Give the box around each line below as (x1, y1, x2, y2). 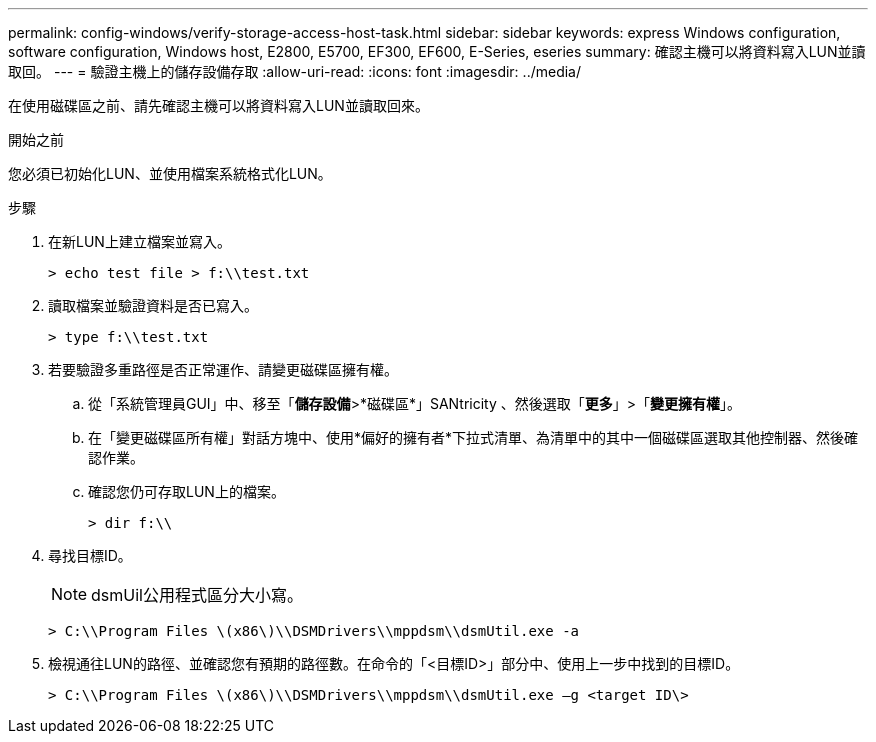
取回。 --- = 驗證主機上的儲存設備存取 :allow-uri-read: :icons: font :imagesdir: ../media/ (8, 63, 582, 80)
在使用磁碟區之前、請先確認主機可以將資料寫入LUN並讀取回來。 (8, 97, 429, 114)
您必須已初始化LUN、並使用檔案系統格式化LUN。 (8, 165, 332, 182)
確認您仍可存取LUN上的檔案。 (88, 483, 285, 500)
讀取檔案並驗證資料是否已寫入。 (48, 297, 258, 314)
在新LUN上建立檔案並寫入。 (48, 233, 231, 250)
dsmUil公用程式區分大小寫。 (91, 585, 303, 605)
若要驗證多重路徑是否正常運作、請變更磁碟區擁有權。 (48, 361, 398, 378)
